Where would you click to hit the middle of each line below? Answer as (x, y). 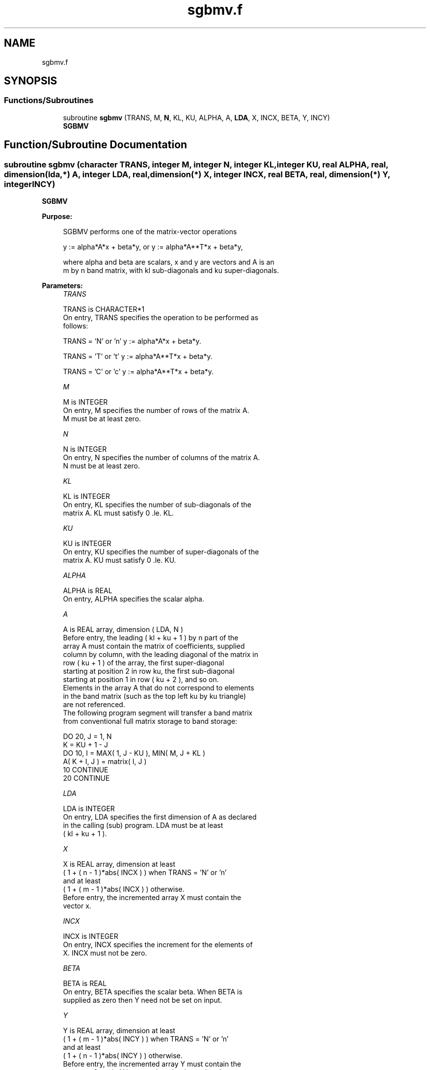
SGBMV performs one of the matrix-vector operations (150, 232)
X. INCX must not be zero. (105, 953)
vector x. (77, 906)
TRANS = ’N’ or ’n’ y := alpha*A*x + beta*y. (132, 341)
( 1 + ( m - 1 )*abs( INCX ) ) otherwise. (124, 889)
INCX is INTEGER (91, 936)
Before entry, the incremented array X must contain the (152, 898)
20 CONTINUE (86, 778)
